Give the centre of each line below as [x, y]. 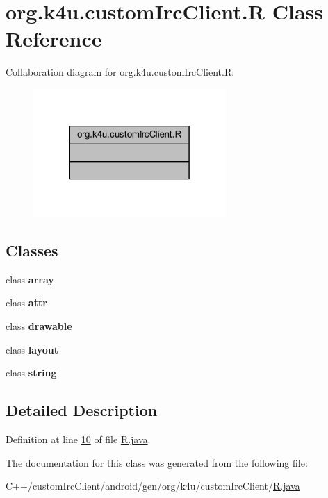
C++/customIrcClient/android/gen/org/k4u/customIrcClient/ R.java [153, 486]
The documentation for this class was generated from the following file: [157, 462]
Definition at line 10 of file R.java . [78, 439]
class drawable [39, 325]
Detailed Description [82, 410]
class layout [32, 349]
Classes [32, 250]
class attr [26, 302]
